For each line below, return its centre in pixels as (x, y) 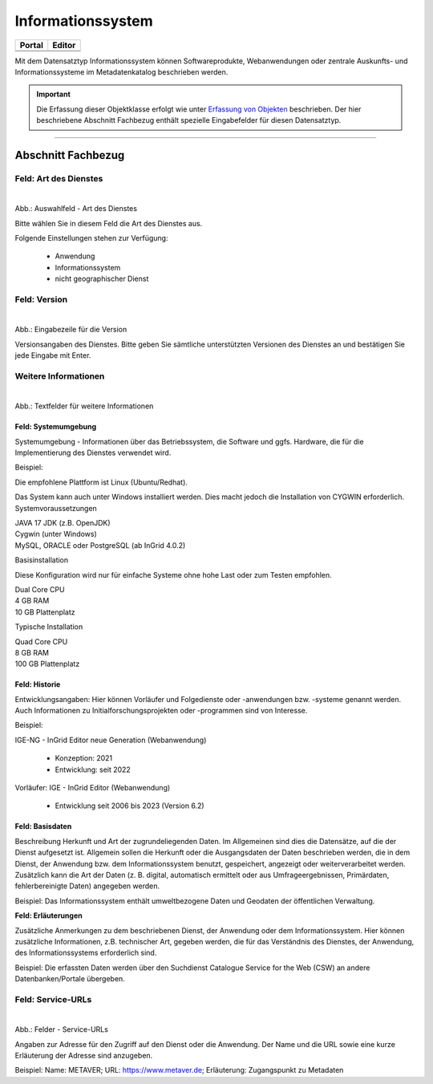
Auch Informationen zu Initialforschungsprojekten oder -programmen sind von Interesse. (161, 711)
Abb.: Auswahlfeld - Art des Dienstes (76, 209)
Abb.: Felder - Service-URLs (61, 1029)
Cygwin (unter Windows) (56, 534)
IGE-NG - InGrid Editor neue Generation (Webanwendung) (111, 740)
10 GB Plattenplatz (45, 612)
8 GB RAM (32, 652)
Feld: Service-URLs (53, 999)
